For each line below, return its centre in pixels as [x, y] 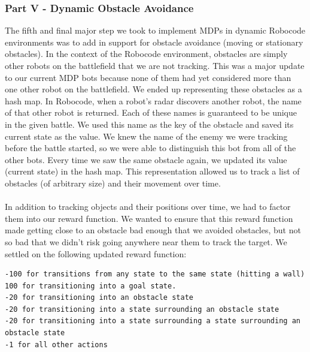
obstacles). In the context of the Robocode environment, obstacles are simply [146, 54]
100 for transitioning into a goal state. [91, 286]
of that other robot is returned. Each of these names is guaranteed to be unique [151, 112]
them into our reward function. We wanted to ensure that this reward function [149, 218]
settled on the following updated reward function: [96, 253]
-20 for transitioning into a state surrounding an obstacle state [142, 309]
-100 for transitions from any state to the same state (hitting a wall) [155, 274]
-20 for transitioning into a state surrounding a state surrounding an [153, 321]
